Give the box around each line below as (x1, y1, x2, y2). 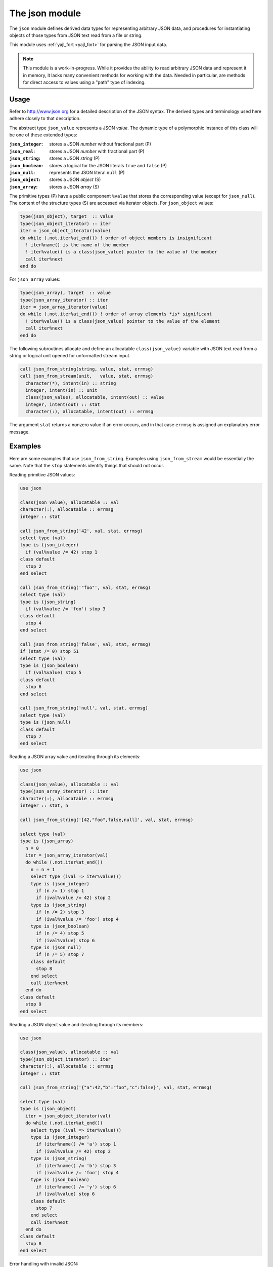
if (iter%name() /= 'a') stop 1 (36, 1141, 116, 1147)
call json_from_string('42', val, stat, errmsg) (20, 528, 143, 534)
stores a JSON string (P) (49, 155, 100, 162)
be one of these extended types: (9, 132, 78, 138)
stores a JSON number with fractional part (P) (49, 148, 145, 154)
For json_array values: (9, 276, 61, 282)
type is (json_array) (20, 838, 74, 844)
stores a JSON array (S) (49, 183, 100, 190)
